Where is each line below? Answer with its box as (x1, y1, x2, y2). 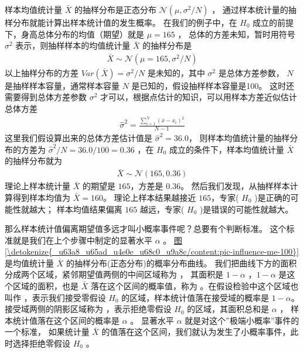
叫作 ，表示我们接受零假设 (5, 291, 106, 303)
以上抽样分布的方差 (5, 66, 78, 78)
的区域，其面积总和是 (187, 303, 269, 315)
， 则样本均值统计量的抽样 (188, 132, 290, 144)
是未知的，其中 (147, 66, 205, 78)
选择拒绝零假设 (12, 337, 70, 349)
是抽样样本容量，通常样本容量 (5, 79, 119, 91)
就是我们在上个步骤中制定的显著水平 (12, 234, 152, 246)
